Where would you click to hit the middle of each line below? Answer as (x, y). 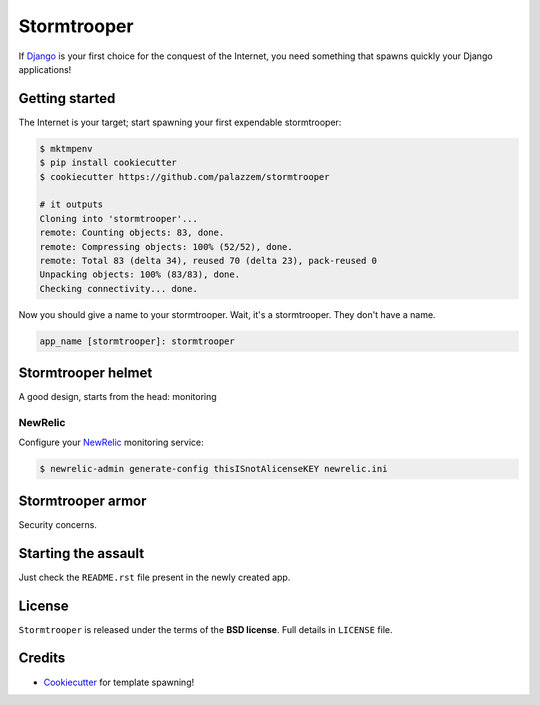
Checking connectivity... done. (119, 288)
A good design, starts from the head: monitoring (117, 397)
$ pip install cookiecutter (108, 163)
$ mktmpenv (66, 148)
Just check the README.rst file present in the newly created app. (154, 577)
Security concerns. (57, 524)
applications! (45, 69)
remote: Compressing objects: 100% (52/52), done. (166, 246)
